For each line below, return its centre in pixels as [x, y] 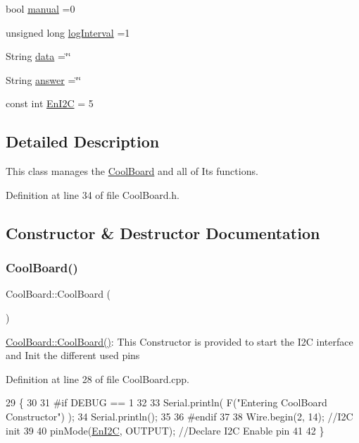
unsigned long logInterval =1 [68, 32]
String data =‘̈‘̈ [38, 56]
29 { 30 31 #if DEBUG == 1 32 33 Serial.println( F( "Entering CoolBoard [166, 402]
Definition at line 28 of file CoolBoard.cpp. [98, 378]
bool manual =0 [40, 8]
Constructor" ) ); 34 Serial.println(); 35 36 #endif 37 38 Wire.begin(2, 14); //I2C [179, 416]
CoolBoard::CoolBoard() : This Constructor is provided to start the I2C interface [179, 341]
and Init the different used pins [73, 355]
